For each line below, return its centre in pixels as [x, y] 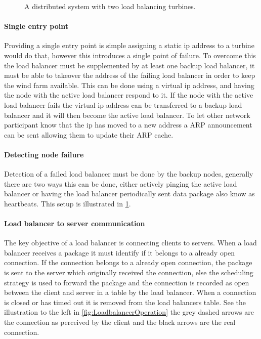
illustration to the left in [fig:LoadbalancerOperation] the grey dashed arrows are [129, 312]
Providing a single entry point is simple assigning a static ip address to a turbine [129, 45]
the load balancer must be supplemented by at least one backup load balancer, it [129, 65]
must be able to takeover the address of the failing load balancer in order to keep [130, 75]
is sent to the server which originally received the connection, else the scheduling [129, 272]
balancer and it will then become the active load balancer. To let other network [127, 115]
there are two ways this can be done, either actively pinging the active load [121, 183]
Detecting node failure [44, 154]
